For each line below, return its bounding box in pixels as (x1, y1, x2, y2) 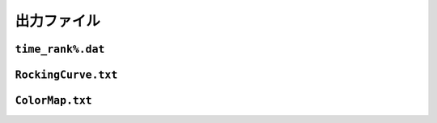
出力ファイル (15, 12, 101, 30)
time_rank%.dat (15, 43, 105, 55)
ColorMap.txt (15, 94, 92, 107)
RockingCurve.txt (15, 68, 118, 81)
